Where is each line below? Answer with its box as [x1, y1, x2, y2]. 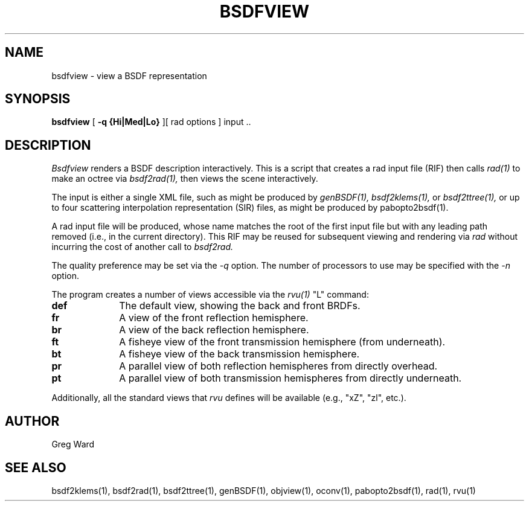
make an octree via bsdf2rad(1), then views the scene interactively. [51, 173, 318, 184]
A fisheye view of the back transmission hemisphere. [119, 348, 360, 360]
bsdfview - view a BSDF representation [51, 70, 207, 81]
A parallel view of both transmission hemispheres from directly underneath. [119, 372, 462, 385]
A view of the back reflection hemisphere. [119, 324, 309, 336]
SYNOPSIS [5, 91, 71, 107]
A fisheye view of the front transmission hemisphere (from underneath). [119, 336, 446, 348]
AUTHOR [5, 413, 60, 429]
